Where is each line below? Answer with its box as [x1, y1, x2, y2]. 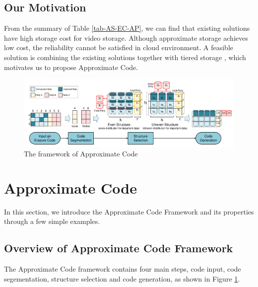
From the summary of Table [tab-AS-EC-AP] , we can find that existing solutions [4, 23, 250, 33]
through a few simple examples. [4, 216, 100, 226]
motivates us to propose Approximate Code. [4, 62, 138, 72]
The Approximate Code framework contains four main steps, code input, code [4, 264, 241, 274]
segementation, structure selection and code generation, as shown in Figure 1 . [4, 273, 240, 284]
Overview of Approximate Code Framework [4, 240, 233, 256]
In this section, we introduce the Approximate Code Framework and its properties [4, 206, 254, 216]
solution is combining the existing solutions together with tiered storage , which [4, 52, 246, 62]
